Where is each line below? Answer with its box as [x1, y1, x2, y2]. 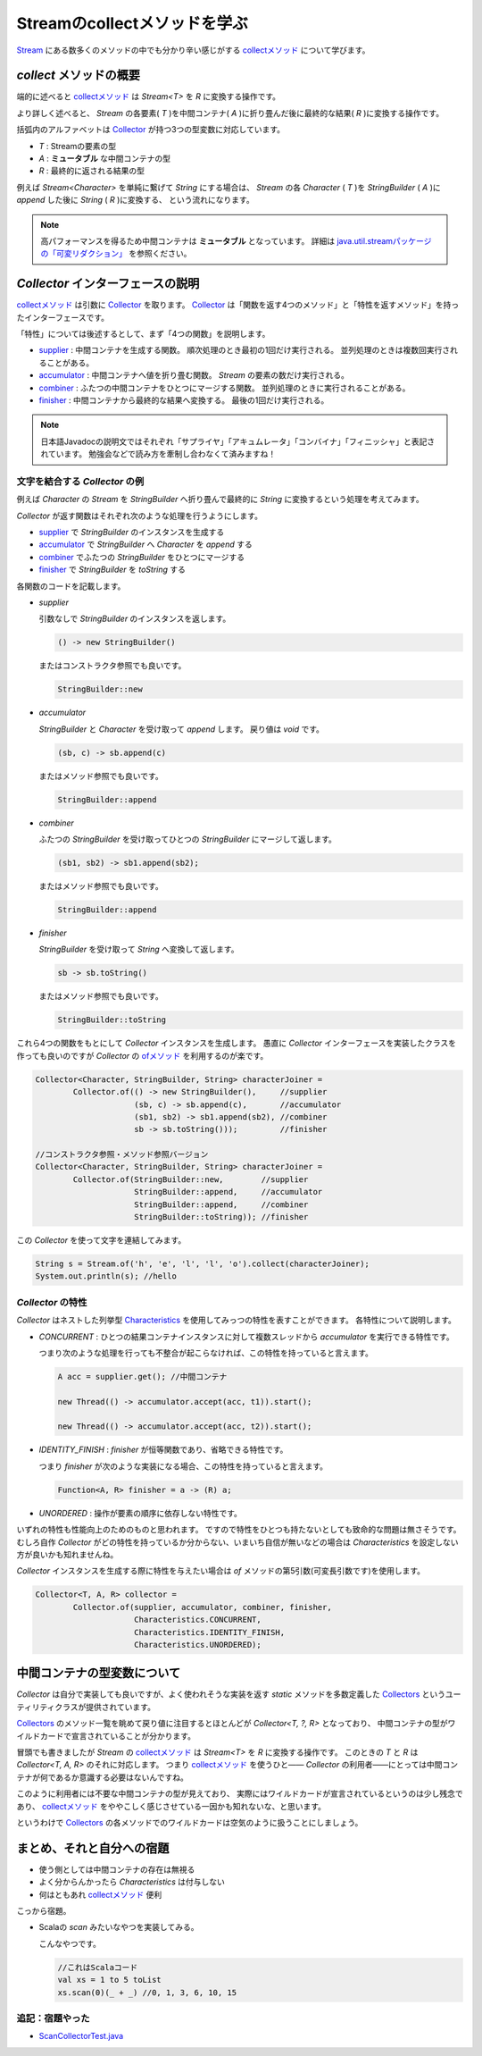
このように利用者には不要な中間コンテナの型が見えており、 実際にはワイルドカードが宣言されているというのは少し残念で [16, 1788, 463, 1800]
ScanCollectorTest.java [38, 2031, 124, 2042]
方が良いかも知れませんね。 [16, 1548, 119, 1559]
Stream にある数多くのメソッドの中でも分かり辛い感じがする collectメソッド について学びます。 [16, 45, 370, 55]
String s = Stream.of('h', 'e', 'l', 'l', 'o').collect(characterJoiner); [35, 1259, 370, 1269]
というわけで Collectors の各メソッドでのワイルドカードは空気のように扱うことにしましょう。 [16, 1817, 363, 1827]
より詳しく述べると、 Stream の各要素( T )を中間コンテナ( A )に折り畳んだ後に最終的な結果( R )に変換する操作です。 [16, 107, 445, 118]
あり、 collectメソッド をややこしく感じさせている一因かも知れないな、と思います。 [16, 1800, 326, 1811]
